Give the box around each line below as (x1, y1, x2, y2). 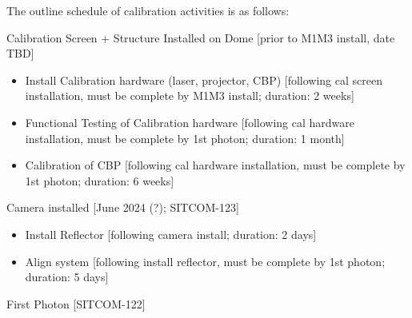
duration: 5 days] (25, 268, 109, 285)
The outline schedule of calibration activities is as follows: (6, 2, 290, 18)
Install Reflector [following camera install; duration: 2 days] (25, 225, 317, 242)
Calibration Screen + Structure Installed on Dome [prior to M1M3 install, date (6, 29, 395, 46)
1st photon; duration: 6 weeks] (25, 172, 174, 189)
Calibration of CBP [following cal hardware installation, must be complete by (25, 157, 406, 173)
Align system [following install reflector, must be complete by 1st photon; (25, 252, 386, 269)
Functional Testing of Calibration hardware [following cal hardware (25, 113, 354, 130)
